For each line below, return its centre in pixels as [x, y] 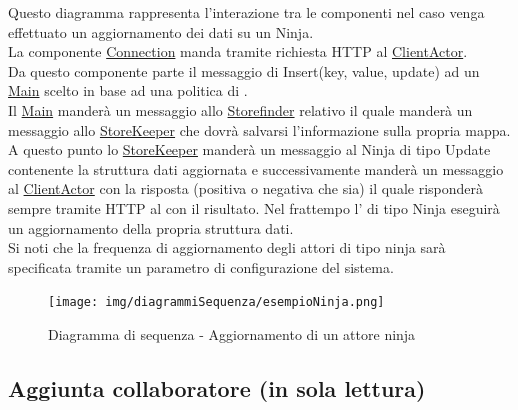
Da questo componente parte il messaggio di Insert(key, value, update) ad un [244, 70]
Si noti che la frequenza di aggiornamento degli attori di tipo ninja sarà [227, 247]
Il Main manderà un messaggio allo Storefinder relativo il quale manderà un [240, 109]
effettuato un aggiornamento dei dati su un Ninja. [161, 31]
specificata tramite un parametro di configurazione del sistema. [201, 266]
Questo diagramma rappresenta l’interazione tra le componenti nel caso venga [246, 12]
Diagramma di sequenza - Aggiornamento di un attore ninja [232, 333]
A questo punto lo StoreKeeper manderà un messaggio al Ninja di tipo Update [249, 149]
